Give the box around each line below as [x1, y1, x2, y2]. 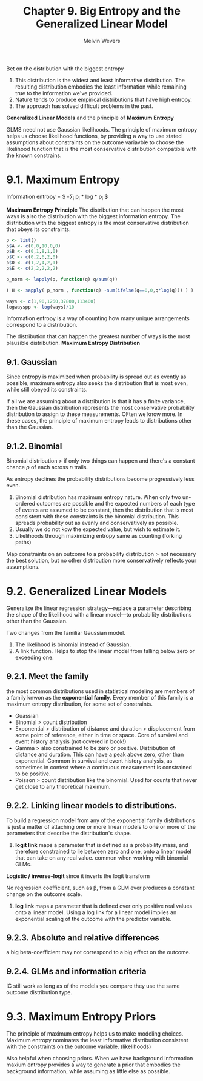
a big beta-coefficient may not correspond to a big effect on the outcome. [6, 949, 191, 956]
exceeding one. [15, 654, 54, 661]
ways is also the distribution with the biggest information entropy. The [6, 212, 181, 219]
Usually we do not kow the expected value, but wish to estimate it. [15, 526, 181, 533]
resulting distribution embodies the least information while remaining [15, 83, 187, 90]
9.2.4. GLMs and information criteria [6, 966, 147, 977]
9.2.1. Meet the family [6, 671, 89, 681]
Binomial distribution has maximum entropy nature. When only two [15, 494, 181, 501]
